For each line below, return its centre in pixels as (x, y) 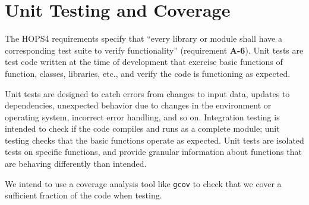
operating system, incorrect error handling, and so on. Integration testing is (142, 117)
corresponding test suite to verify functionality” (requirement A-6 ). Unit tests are (154, 50)
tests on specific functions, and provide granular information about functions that (153, 152)
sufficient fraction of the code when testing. (83, 195)
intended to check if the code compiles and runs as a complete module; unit (142, 128)
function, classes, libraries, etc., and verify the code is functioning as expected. (148, 73)
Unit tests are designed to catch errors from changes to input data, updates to (147, 93)
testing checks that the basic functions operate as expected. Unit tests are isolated (154, 140)
